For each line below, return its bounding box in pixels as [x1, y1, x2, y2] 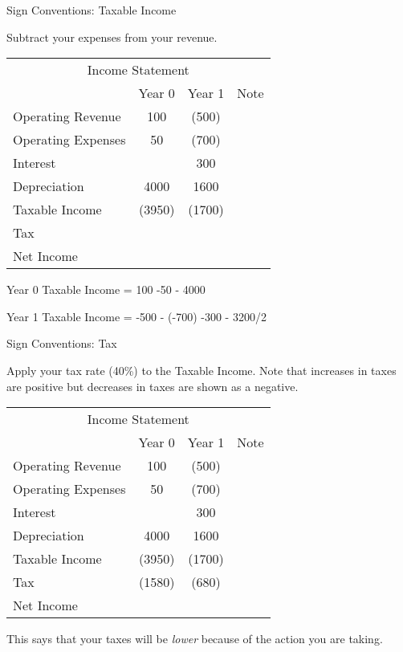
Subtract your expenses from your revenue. [6, 28, 218, 45]
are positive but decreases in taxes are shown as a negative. [6, 377, 299, 394]
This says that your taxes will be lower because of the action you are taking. [6, 630, 383, 647]
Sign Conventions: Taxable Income [6, 2, 177, 18]
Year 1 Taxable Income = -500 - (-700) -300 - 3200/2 [6, 308, 267, 324]
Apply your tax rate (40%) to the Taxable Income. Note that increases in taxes [6, 361, 397, 378]
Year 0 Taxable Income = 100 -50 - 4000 [6, 281, 206, 298]
